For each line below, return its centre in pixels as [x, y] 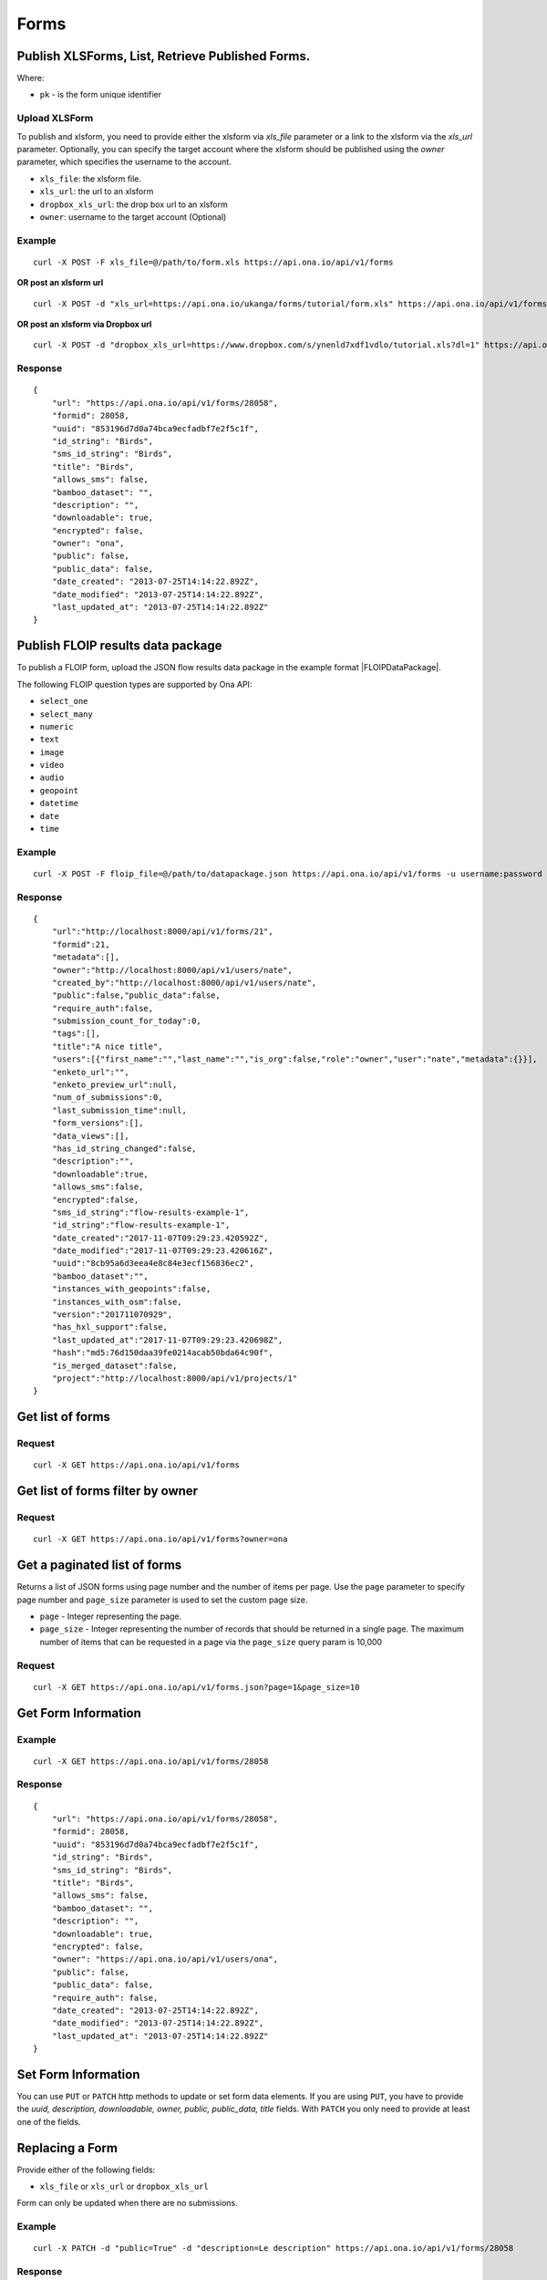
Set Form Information [78, 2074]
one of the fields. [49, 2121]
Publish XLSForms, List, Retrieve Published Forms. [164, 56]
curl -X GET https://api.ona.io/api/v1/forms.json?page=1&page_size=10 [196, 1687]
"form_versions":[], [98, 1123]
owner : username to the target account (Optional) [133, 217]
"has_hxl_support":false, [110, 1327]
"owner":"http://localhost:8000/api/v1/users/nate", [172, 970]
